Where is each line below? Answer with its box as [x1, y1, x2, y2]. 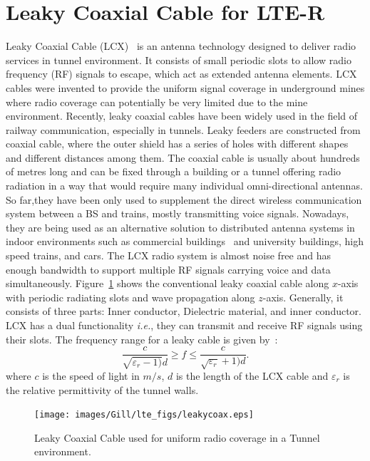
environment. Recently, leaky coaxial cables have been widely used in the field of [6, 108, 358, 123]
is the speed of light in [42, 368, 140, 383]
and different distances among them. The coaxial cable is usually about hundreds [6, 150, 360, 165]
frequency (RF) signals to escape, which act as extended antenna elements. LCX [6, 66, 357, 81]
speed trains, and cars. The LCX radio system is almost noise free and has [6, 248, 331, 263]
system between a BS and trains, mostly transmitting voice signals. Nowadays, [6, 206, 349, 221]
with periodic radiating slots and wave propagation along [6, 289, 255, 304]
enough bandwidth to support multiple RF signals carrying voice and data [6, 261, 331, 276]
